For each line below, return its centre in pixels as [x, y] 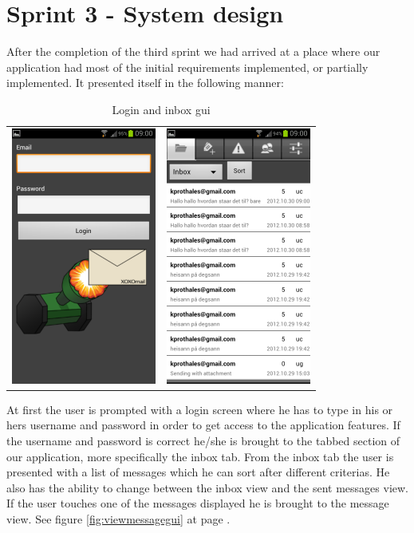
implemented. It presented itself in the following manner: [145, 83]
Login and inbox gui [161, 109]
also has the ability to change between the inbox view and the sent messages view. [207, 487]
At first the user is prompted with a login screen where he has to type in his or [200, 409]
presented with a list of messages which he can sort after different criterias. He [198, 472]
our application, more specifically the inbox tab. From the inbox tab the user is [200, 456]
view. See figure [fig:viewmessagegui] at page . [118, 519]
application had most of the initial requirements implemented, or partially [187, 67]
